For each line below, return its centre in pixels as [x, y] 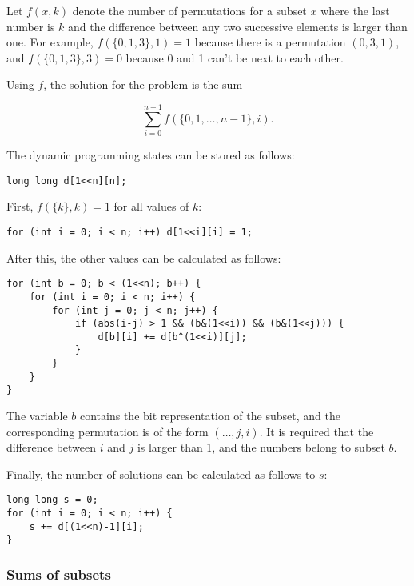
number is [31, 26]
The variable [37, 416]
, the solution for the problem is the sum [143, 84]
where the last [355, 10]
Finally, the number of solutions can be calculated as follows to [161, 474]
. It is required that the [316, 431]
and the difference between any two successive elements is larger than [238, 26]
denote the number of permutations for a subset [189, 10]
